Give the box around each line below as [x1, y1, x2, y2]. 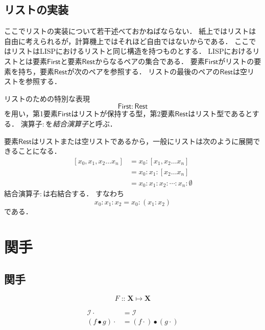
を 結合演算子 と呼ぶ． [45, 118, 117, 129]
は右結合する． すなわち [43, 188, 124, 199]
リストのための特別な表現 [4, 93, 90, 104]
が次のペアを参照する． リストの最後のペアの [67, 66, 220, 76]
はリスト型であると [188, 108, 252, 119]
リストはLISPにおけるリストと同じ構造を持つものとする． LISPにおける [11, 46, 253, 56]
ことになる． [18, 146, 61, 156]
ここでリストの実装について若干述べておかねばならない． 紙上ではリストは [4, 26, 256, 36]
